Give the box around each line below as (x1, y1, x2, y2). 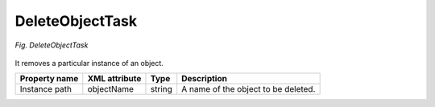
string (150, 84, 173, 95)
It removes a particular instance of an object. (14, 58, 164, 68)
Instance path (19, 84, 72, 95)
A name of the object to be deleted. (181, 84, 316, 95)
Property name (19, 73, 79, 84)
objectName (87, 84, 135, 95)
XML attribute (87, 73, 142, 84)
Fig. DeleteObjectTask (14, 40, 89, 50)
